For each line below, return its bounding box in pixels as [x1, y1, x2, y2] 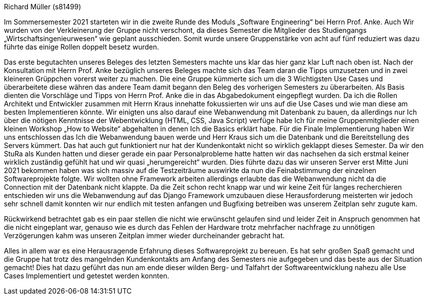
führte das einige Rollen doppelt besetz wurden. [4, 43, 159, 51]
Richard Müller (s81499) [4, 2, 81, 11]
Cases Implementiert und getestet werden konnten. [4, 272, 169, 280]
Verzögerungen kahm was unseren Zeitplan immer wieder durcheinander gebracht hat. [4, 231, 285, 240]
